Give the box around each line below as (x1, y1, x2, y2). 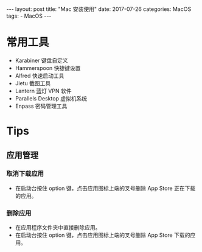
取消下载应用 (6, 169, 44, 178)
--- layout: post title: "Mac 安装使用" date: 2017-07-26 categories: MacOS (6, 5, 192, 13)
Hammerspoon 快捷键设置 (15, 64, 81, 71)
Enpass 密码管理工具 (15, 102, 68, 110)
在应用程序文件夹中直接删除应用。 (15, 224, 101, 231)
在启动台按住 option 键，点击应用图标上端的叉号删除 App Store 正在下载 (15, 184, 196, 192)
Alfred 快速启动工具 (15, 72, 64, 79)
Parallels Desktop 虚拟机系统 (15, 94, 88, 102)
